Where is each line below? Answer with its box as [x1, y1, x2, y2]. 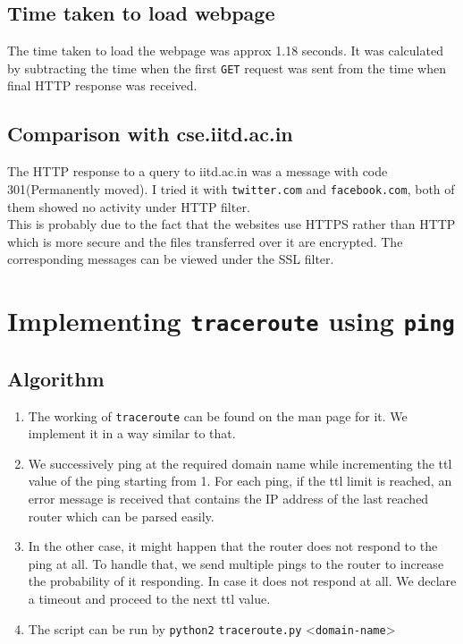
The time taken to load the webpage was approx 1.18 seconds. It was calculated [7, 41, 443, 60]
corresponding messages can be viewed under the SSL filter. [7, 250, 334, 268]
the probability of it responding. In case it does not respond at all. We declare [28, 572, 457, 590]
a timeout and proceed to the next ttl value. [28, 589, 271, 607]
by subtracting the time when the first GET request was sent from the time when [7, 58, 446, 77]
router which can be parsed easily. [28, 506, 215, 525]
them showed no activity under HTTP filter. [7, 197, 250, 216]
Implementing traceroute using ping [7, 302, 455, 339]
